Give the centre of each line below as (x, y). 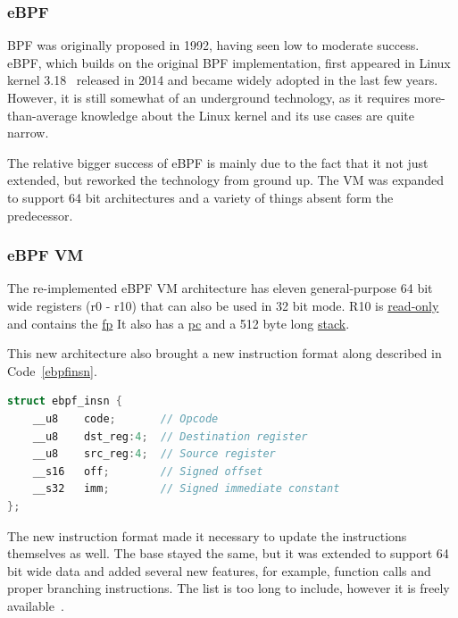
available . (36, 605)
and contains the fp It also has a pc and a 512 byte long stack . (179, 323)
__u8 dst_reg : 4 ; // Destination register (170, 436)
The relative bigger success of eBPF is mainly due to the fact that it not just (218, 162)
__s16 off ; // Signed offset (148, 471)
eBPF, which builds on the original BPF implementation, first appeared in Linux (229, 62)
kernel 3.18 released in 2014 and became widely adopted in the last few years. (223, 80)
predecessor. (40, 215)
